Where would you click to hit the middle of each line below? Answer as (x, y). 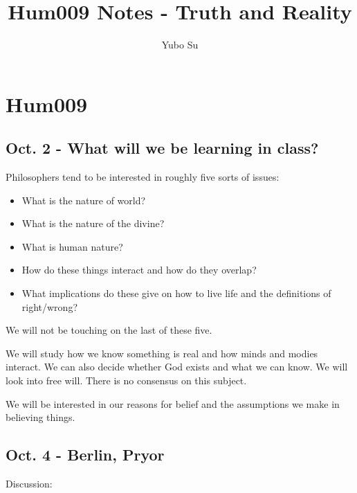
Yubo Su (180, 45)
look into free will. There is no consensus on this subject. (126, 380)
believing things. (40, 417)
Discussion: (29, 484)
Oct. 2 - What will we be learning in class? (162, 148)
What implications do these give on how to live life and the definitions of (176, 293)
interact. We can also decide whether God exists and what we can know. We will (177, 367)
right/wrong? (50, 306)
